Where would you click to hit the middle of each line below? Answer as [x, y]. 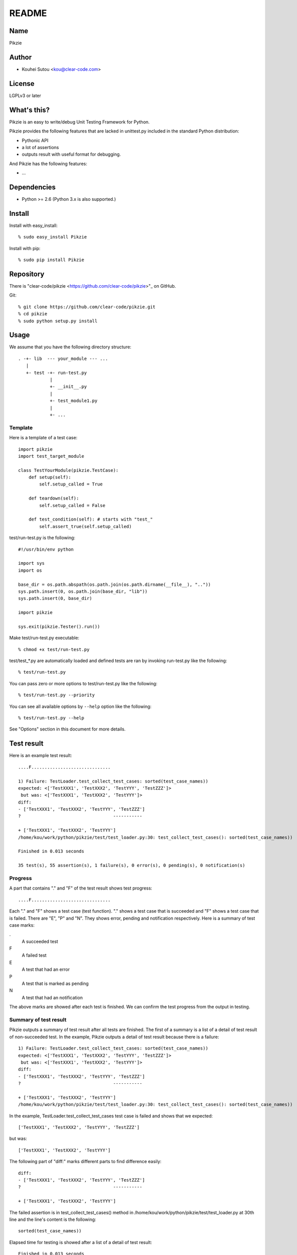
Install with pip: [25, 248]
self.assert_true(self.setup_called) [86, 526]
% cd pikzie [33, 314]
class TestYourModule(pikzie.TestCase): [68, 470]
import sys [32, 563]
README [28, 13]
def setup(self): [50, 477]
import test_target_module [51, 456]
